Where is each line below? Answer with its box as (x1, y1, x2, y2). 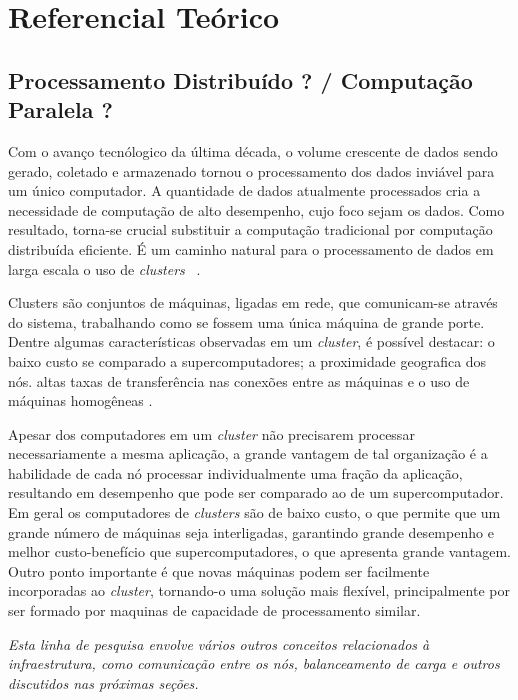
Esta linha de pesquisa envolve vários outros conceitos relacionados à (8, 633, 430, 654)
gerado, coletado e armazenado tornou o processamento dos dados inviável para (8, 160, 495, 181)
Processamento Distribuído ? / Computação (8, 64, 473, 95)
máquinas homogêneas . (8, 390, 153, 411)
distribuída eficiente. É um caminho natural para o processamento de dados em (8, 238, 494, 259)
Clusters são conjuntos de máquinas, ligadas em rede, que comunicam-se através (8, 292, 498, 313)
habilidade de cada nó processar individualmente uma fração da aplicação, (8, 462, 463, 483)
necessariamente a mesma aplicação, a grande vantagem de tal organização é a (8, 443, 488, 464)
